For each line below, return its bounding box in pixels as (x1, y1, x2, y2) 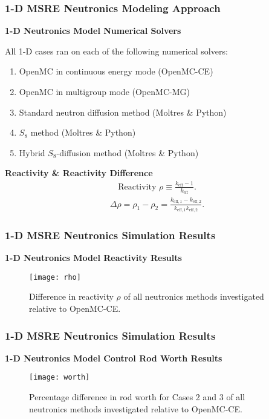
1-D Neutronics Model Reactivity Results (5, 251, 182, 264)
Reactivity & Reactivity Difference (5, 167, 153, 179)
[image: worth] (29, 373, 90, 382)
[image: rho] (29, 272, 81, 282)
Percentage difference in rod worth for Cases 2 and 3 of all (29, 391, 245, 403)
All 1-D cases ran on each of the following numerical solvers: (5, 44, 228, 57)
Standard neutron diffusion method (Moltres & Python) (19, 105, 227, 118)
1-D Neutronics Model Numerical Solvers (5, 24, 181, 37)
